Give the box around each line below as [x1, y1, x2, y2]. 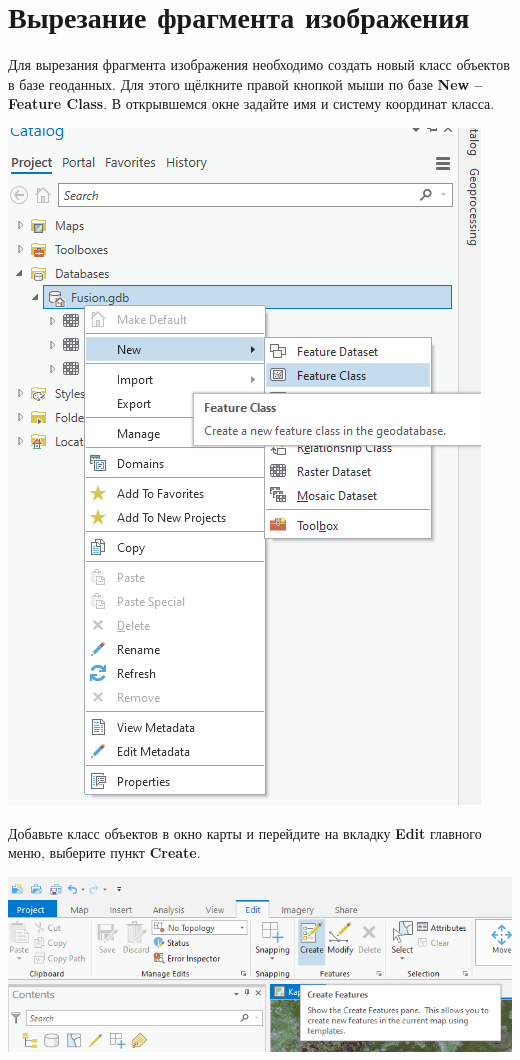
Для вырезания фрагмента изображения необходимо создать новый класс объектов [8, 54, 510, 75]
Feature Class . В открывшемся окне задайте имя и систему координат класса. [8, 93, 495, 114]
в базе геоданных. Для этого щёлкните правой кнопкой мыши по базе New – [8, 73, 483, 94]
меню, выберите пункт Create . [8, 842, 201, 863]
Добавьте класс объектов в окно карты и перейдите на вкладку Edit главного [8, 822, 482, 843]
